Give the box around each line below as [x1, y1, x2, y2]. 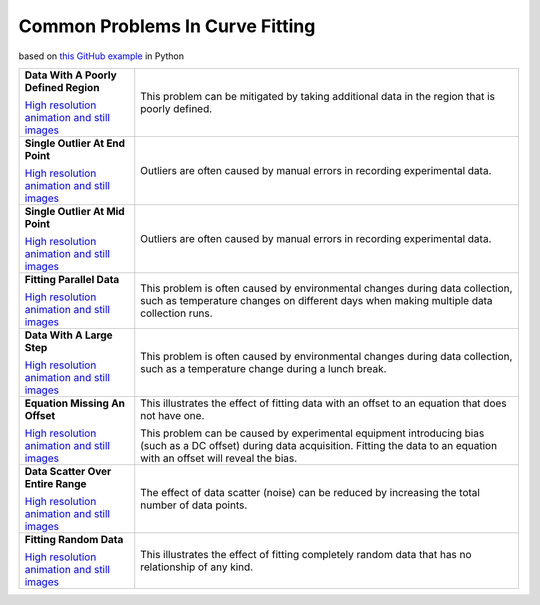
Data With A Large [24, 328, 114, 342]
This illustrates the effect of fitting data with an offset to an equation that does [140, 396, 507, 410]
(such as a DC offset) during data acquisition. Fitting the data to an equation [140, 438, 498, 452]
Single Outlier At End [24, 136, 125, 150]
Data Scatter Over [24, 464, 112, 478]
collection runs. [140, 306, 214, 320]
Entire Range [24, 476, 87, 490]
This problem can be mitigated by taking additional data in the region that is [140, 89, 495, 103]
